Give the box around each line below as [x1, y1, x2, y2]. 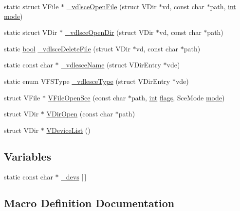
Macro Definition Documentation [4, 195, 175, 210]
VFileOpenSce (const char [48, 92, 126, 102]
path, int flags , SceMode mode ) [131, 92, 225, 102]
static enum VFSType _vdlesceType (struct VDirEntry [4, 76, 170, 86]
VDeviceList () [46, 125, 91, 135]
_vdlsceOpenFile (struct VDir [66, 1, 157, 11]
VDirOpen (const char [46, 109, 113, 119]
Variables [4, 148, 52, 163]
